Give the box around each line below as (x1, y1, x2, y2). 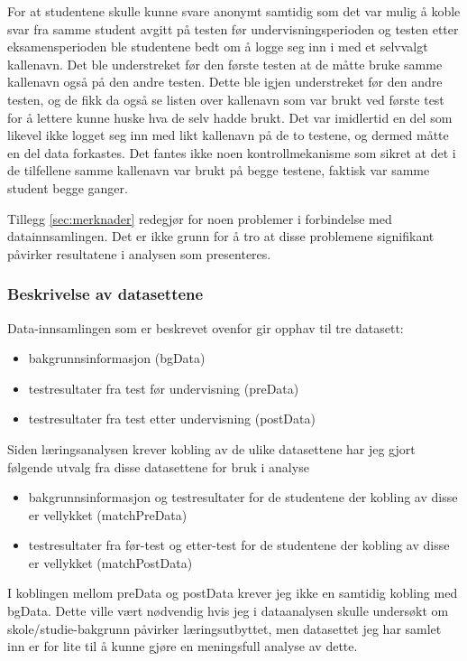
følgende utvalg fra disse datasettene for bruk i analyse (7, 457, 309, 476)
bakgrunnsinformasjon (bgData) (28, 349, 206, 368)
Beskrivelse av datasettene (7, 283, 204, 305)
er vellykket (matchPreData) (28, 505, 188, 524)
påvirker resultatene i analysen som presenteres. (7, 244, 271, 263)
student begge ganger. (7, 178, 128, 197)
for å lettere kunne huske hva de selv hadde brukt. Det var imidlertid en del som (7, 107, 453, 126)
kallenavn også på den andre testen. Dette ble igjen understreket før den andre (7, 72, 443, 91)
